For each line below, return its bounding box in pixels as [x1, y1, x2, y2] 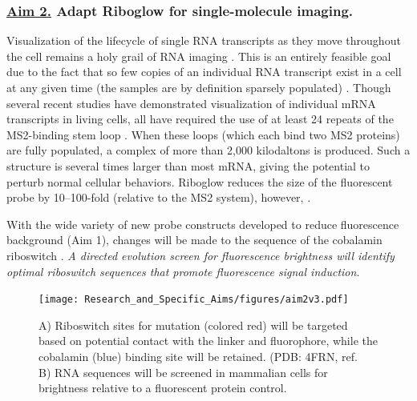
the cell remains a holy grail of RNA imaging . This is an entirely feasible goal [6, 47, 391, 64]
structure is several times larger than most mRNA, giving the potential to [6, 157, 370, 174]
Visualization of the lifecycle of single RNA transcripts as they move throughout [6, 32, 401, 49]
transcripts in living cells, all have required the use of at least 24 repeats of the [6, 110, 394, 127]
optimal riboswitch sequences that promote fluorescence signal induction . [6, 263, 360, 279]
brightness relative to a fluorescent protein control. [38, 379, 287, 396]
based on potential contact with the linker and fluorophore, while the [38, 332, 378, 349]
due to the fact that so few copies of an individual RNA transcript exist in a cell [6, 63, 402, 80]
